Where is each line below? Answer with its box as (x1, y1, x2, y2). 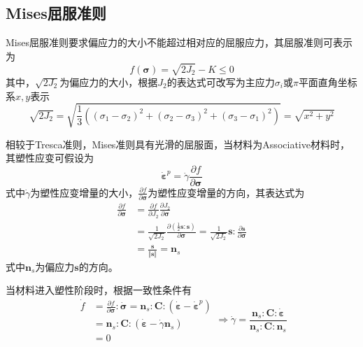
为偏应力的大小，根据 (59, 74, 158, 89)
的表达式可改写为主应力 (166, 74, 275, 89)
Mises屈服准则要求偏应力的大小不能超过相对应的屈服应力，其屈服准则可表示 (6, 35, 353, 50)
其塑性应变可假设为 (6, 150, 94, 165)
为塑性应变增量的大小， (30, 185, 138, 199)
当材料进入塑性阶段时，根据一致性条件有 (6, 283, 192, 297)
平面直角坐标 (298, 74, 357, 89)
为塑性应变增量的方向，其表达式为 (148, 185, 305, 199)
